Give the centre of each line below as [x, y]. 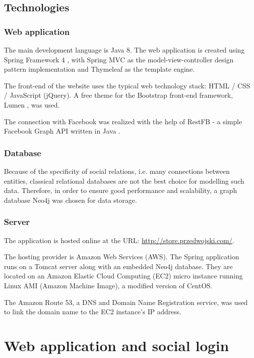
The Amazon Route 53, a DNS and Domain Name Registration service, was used [126, 302]
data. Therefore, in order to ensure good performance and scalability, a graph [121, 190]
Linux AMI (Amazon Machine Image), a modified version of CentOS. [108, 285]
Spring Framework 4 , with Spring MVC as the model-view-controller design [119, 59]
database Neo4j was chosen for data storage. [71, 200]
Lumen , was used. [32, 104]
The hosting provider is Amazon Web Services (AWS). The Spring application [122, 257]
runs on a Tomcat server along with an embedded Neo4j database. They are [118, 266]
